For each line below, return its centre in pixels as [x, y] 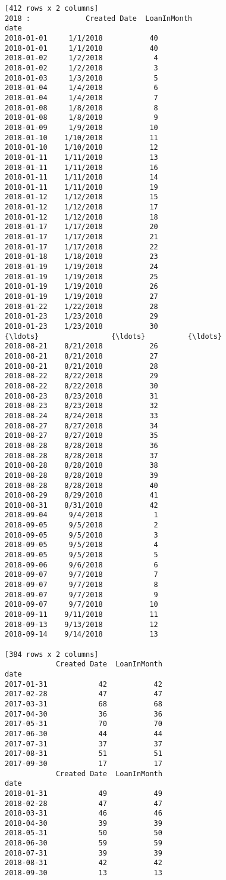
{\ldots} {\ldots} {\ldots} [114, 336]
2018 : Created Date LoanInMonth [98, 18]
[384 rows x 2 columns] [52, 654]
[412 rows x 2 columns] [52, 8]
